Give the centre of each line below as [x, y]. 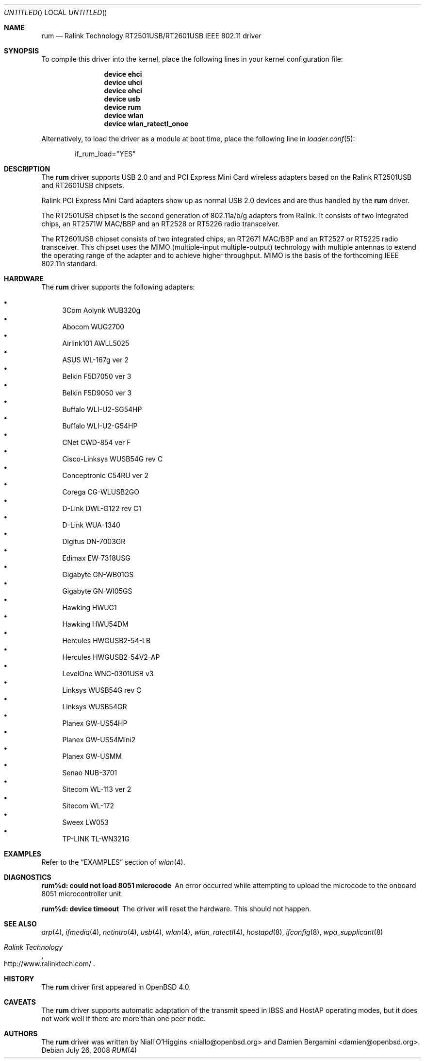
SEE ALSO [20, 924]
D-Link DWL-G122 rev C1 [102, 508]
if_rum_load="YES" [105, 154]
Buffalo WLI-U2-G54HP [100, 426]
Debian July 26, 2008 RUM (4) [89, 1050]
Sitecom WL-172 [88, 806]
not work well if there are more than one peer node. [124, 1018]
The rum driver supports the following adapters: [118, 287]
